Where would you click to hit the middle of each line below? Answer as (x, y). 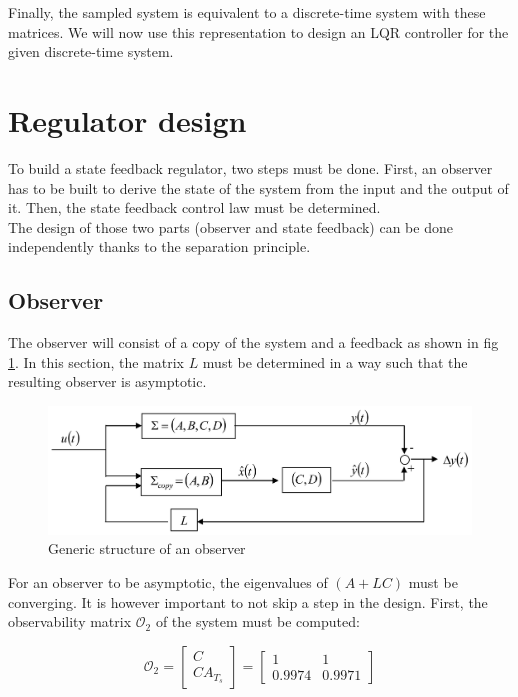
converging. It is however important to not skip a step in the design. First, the (248, 601)
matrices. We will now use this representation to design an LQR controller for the (258, 31)
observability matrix (70, 621)
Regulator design (127, 119)
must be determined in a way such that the (335, 361)
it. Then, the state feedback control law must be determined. (194, 207)
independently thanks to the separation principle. (159, 246)
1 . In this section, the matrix (96, 361)
